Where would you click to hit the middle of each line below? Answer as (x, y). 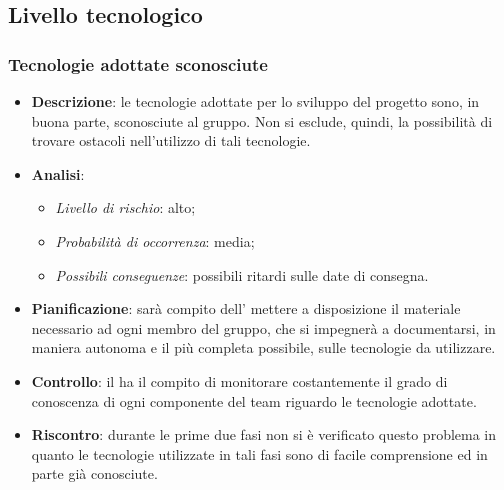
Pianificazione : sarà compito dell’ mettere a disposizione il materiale (246, 308)
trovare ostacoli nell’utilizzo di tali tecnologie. (171, 140)
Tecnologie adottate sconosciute (138, 63)
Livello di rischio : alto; (125, 207)
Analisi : (58, 173)
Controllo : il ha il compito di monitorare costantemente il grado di (239, 380)
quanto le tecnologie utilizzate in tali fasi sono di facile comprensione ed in (259, 453)
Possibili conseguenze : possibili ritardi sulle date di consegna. (242, 274)
